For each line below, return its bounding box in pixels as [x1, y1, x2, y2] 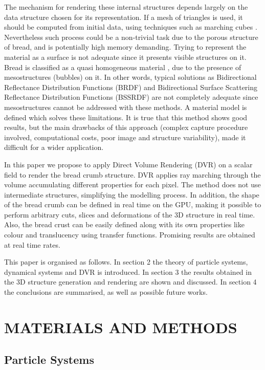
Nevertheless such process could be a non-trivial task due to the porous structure [4, 31, 258, 42]
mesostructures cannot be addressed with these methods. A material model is [4, 101, 247, 112]
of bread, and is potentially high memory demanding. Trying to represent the [4, 41, 247, 52]
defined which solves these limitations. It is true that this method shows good [4, 112, 248, 122]
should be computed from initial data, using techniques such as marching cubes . [4, 21, 257, 32]
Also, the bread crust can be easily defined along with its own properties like [4, 219, 245, 230]
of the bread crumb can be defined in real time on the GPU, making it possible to [4, 199, 261, 210]
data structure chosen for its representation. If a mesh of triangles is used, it [4, 11, 243, 22]
